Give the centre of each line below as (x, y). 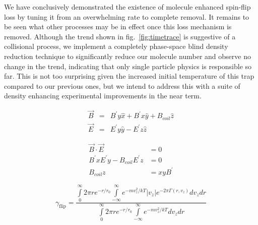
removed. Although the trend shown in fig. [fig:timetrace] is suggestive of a (120, 36)
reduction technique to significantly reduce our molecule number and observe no (127, 56)
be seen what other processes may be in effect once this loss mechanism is (118, 26)
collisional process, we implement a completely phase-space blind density (116, 46)
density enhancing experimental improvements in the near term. (103, 96)
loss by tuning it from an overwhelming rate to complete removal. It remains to (127, 16)
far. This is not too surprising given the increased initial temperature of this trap (129, 76)
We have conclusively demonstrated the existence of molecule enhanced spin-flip (127, 7)
